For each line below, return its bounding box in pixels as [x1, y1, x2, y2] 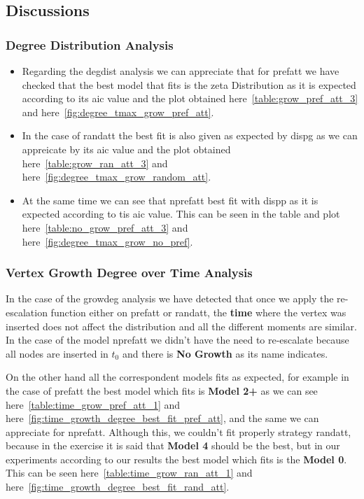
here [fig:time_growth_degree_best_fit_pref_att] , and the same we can [6, 411, 319, 426]
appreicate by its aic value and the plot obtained [22, 141, 231, 156]
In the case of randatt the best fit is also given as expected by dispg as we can [22, 128, 358, 143]
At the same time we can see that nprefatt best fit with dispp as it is [22, 192, 318, 207]
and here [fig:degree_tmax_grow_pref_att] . [22, 104, 214, 119]
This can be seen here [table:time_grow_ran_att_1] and [6, 465, 253, 480]
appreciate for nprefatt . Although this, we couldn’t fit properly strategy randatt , [6, 424, 351, 439]
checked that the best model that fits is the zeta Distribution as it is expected [22, 77, 356, 92]
